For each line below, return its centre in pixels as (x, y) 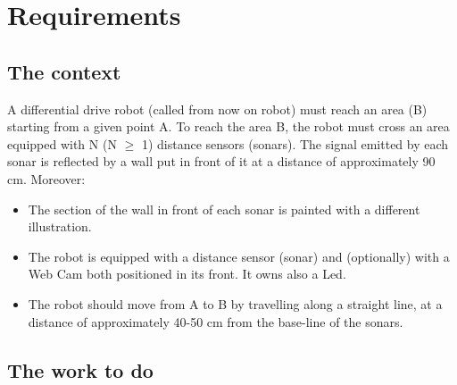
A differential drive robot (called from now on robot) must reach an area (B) (217, 109)
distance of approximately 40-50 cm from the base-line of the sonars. (216, 321)
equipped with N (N (62, 143)
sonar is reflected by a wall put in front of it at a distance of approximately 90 (221, 161)
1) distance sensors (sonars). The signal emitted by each (295, 143)
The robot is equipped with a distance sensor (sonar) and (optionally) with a (239, 256)
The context (64, 71)
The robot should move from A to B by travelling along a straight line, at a (235, 303)
